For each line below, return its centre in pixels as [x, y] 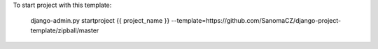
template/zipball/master [65, 30]
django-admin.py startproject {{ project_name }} [100, 21]
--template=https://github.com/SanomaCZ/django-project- [256, 21]
